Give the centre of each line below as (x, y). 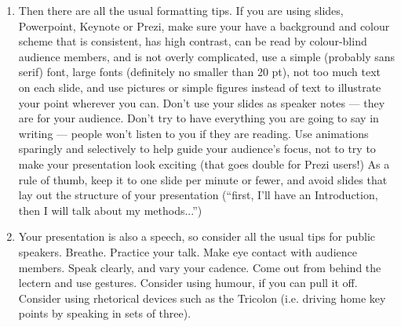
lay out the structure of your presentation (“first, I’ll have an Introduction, (198, 195)
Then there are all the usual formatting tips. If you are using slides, (181, 10)
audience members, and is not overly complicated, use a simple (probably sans (207, 56)
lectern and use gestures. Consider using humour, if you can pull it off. (188, 283)
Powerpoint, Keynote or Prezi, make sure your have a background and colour (204, 25)
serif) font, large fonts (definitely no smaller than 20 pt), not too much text (199, 72)
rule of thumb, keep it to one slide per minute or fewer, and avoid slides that (203, 179)
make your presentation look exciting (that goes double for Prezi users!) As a (204, 163)
